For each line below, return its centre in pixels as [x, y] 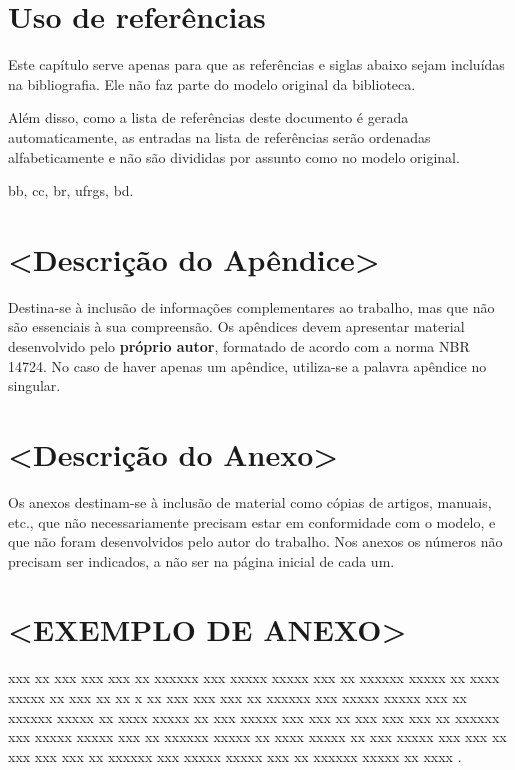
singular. [34, 385]
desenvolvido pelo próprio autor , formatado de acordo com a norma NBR [239, 346]
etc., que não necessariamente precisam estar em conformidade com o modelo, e [252, 521]
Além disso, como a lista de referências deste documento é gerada [208, 117]
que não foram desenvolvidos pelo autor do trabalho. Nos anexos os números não [255, 541]
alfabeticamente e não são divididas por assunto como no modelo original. [234, 156]
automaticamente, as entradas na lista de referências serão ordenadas [219, 136]
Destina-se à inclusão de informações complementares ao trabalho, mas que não [251, 306]
